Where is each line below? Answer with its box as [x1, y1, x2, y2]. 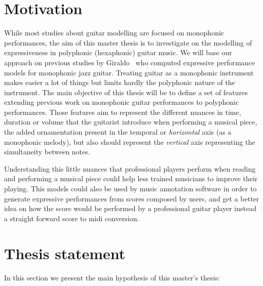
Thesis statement [4, 242, 126, 263]
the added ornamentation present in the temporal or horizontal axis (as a [4, 127, 232, 137]
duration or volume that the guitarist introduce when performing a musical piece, [4, 116, 257, 127]
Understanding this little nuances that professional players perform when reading [4, 163, 256, 174]
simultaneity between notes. [4, 146, 90, 157]
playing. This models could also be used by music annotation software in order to [4, 183, 257, 194]
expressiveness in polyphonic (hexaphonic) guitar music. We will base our [4, 47, 232, 58]
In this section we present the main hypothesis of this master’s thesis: [4, 272, 220, 282]
